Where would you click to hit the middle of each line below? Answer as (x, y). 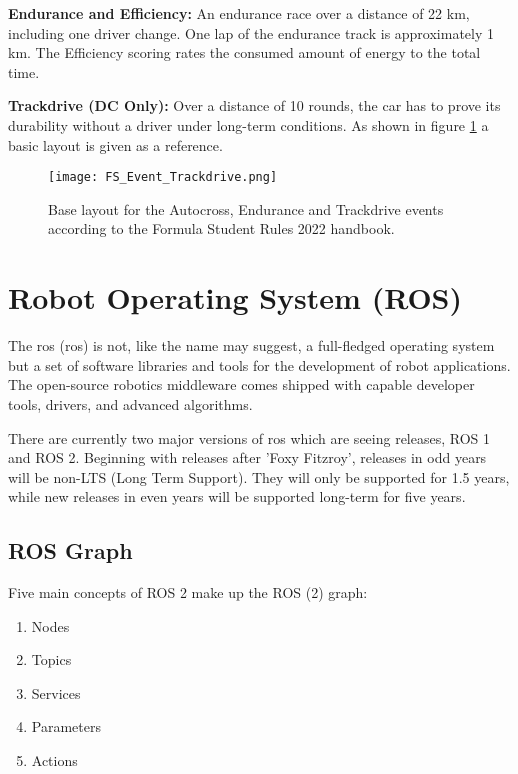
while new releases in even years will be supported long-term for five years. (237, 496)
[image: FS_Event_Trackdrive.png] (163, 177)
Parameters (66, 726)
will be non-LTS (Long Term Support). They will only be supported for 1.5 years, (259, 476)
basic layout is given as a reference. (115, 144)
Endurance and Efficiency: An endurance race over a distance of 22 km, (239, 13)
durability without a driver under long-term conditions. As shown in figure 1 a (248, 124)
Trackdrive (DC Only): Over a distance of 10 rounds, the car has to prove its (254, 105)
